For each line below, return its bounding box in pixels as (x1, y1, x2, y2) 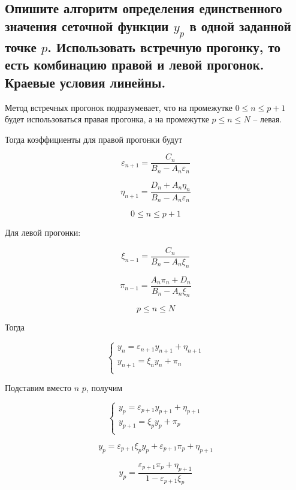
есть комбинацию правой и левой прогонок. (5, 55, 264, 74)
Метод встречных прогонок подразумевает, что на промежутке (5, 101, 232, 113)
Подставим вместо (5, 381, 72, 394)
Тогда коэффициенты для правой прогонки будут (5, 133, 183, 145)
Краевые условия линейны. (5, 73, 166, 91)
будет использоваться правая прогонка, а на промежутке (5, 113, 209, 125)
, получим (86, 381, 123, 394)
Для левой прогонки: (5, 226, 81, 239)
